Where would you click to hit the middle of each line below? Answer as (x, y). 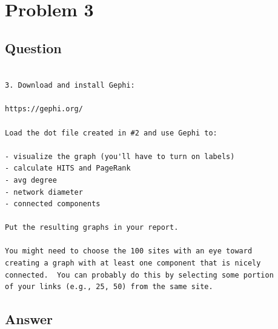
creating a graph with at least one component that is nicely (133, 263)
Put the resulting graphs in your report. (92, 228)
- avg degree (31, 180)
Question (33, 47)
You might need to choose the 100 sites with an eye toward (129, 251)
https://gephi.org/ (44, 109)
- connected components (53, 204)
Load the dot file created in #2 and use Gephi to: (111, 133)
